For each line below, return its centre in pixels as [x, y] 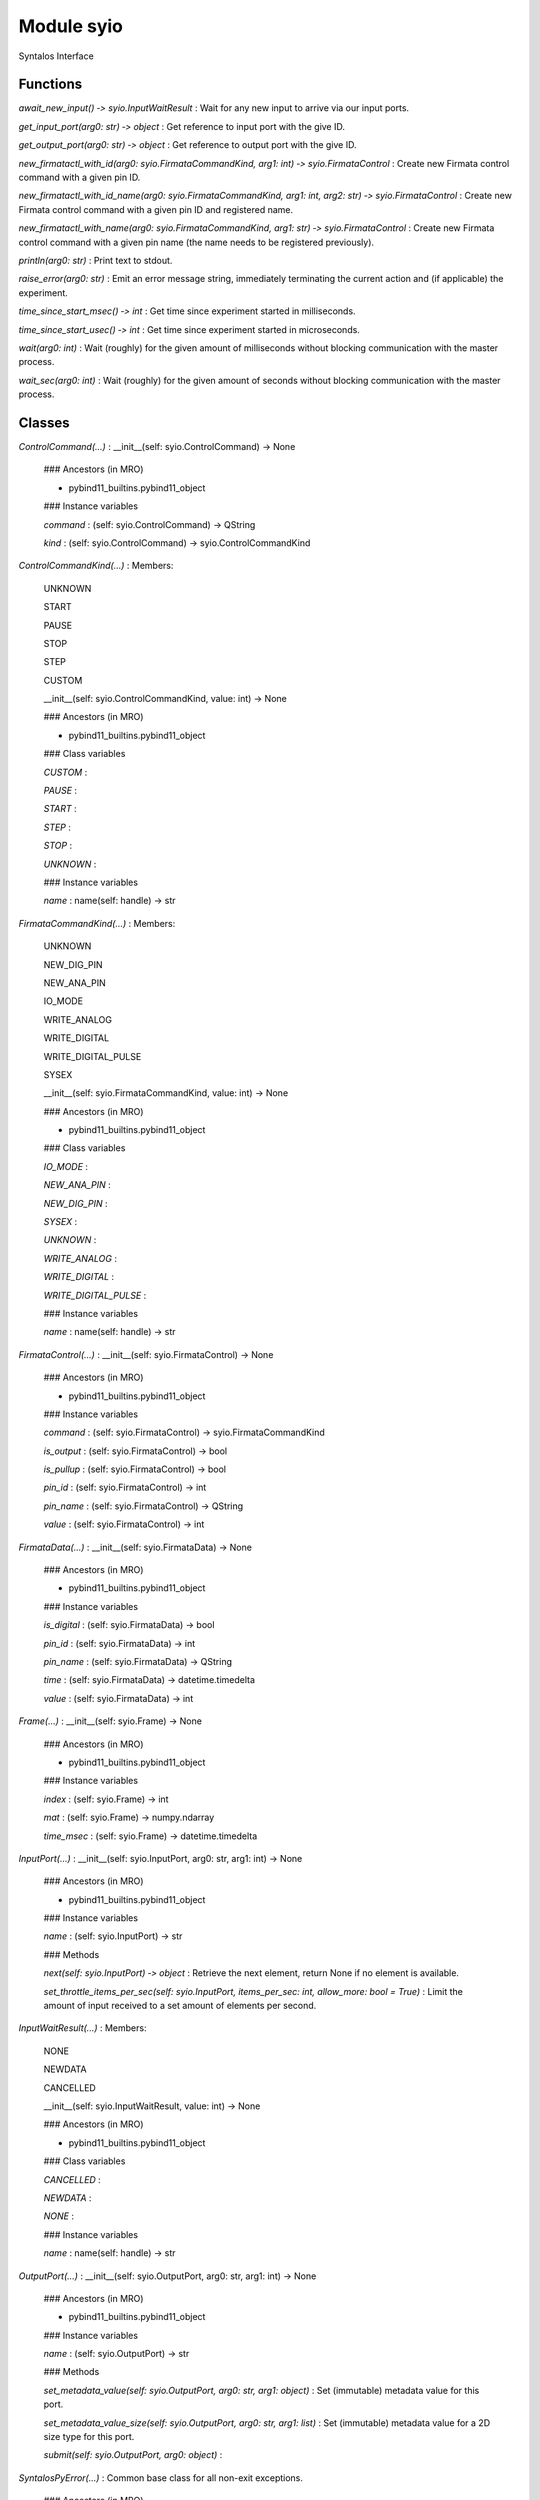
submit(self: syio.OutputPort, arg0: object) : [133, 2455]
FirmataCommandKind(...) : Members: [97, 923]
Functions [50, 84]
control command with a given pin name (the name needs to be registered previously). [196, 242]
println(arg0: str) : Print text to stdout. [95, 260]
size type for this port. [89, 2437]
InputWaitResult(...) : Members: [82, 2028]
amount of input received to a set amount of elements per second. [180, 2006]
